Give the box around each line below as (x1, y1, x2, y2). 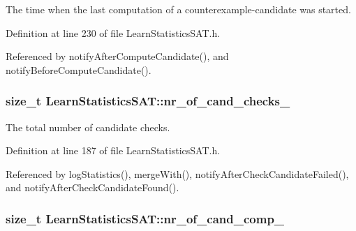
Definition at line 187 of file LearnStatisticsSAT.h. (6, 143, 221, 158)
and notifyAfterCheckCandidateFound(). (6, 180, 179, 195)
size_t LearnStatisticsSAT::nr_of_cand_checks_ (6, 92, 290, 110)
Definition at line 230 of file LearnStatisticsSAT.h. (6, 25, 221, 40)
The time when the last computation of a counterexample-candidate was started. (6, 2, 351, 16)
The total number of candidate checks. (6, 119, 170, 134)
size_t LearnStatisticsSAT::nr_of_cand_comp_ (6, 209, 285, 227)
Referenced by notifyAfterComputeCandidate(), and (6, 49, 229, 64)
